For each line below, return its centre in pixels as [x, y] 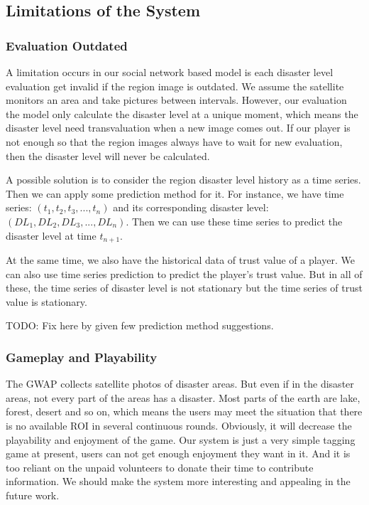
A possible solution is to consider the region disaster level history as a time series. [183, 180]
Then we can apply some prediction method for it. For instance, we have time [175, 193]
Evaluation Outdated [67, 45]
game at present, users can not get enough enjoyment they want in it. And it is [178, 453]
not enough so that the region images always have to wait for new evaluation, [174, 141]
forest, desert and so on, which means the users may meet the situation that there [184, 411]
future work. [33, 495]
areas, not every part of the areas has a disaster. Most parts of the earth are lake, [183, 397]
